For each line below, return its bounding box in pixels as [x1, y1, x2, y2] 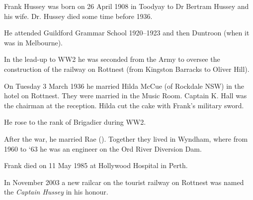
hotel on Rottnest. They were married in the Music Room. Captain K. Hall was [4, 90, 247, 101]
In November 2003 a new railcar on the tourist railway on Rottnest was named [4, 177, 244, 187]
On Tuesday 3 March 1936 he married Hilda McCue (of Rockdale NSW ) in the [4, 80, 245, 91]
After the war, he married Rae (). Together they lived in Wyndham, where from [4, 133, 248, 144]
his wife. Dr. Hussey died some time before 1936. [4, 10, 153, 21]
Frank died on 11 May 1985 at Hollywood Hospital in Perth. [4, 160, 188, 171]
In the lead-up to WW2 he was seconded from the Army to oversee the [4, 54, 220, 64]
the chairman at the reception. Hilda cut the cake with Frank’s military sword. [4, 100, 244, 110]
